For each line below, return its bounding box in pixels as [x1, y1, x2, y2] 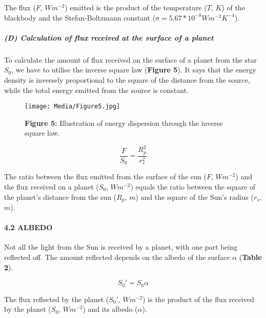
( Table [239, 252, 262, 263]
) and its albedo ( [83, 304, 138, 314]
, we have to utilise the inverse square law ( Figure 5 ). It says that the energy [11, 64, 256, 75]
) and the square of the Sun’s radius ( [135, 191, 254, 202]
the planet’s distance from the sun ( [4, 191, 117, 202]
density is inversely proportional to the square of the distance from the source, [4, 74, 250, 85]
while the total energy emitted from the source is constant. [4, 84, 189, 95]
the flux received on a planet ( [4, 181, 99, 192]
